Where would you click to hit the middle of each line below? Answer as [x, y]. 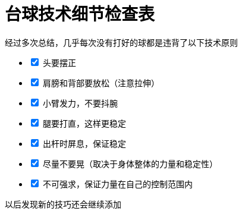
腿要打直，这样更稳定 [84, 123]
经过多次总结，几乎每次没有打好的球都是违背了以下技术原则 [121, 42]
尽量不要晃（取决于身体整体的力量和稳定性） [130, 163]
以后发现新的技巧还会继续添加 [63, 204]
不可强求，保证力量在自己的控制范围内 [117, 184]
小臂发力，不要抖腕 [80, 103]
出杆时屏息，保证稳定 [84, 143]
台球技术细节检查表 [80, 14]
